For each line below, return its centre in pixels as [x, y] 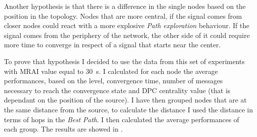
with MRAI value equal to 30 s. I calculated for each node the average [111, 71]
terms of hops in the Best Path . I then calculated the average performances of [122, 119]
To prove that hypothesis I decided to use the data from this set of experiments [125, 61]
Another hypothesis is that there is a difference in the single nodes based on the [125, 6]
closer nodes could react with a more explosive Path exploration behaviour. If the [127, 25]
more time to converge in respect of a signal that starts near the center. [112, 45]
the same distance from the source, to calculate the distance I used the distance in [128, 109]
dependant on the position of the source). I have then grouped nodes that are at [126, 100]
